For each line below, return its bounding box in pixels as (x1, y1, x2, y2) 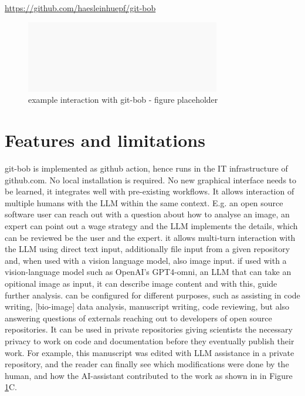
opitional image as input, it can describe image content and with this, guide (5, 277, 277, 289)
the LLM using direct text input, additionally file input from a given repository (5, 243, 290, 255)
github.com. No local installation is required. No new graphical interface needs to (5, 173, 297, 186)
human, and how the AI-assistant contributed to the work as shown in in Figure (5, 369, 293, 381)
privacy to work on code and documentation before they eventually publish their (5, 334, 294, 347)
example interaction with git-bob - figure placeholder (28, 93, 218, 106)
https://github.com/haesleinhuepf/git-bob (5, 2, 156, 14)
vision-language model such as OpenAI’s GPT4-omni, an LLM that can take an (5, 266, 292, 278)
